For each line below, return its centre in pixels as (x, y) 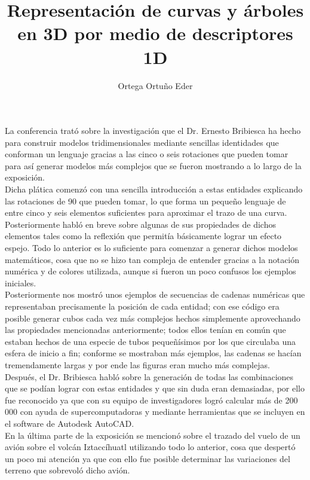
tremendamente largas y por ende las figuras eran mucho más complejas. (137, 364)
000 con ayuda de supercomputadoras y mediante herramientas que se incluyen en (155, 412)
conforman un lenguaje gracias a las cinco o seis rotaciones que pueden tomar (147, 154)
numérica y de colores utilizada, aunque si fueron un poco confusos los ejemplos (151, 271)
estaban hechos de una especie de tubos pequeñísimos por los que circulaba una (151, 341)
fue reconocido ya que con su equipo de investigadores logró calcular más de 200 (151, 400)
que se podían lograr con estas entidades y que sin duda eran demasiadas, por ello (155, 388)
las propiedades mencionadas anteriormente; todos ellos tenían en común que (145, 330)
